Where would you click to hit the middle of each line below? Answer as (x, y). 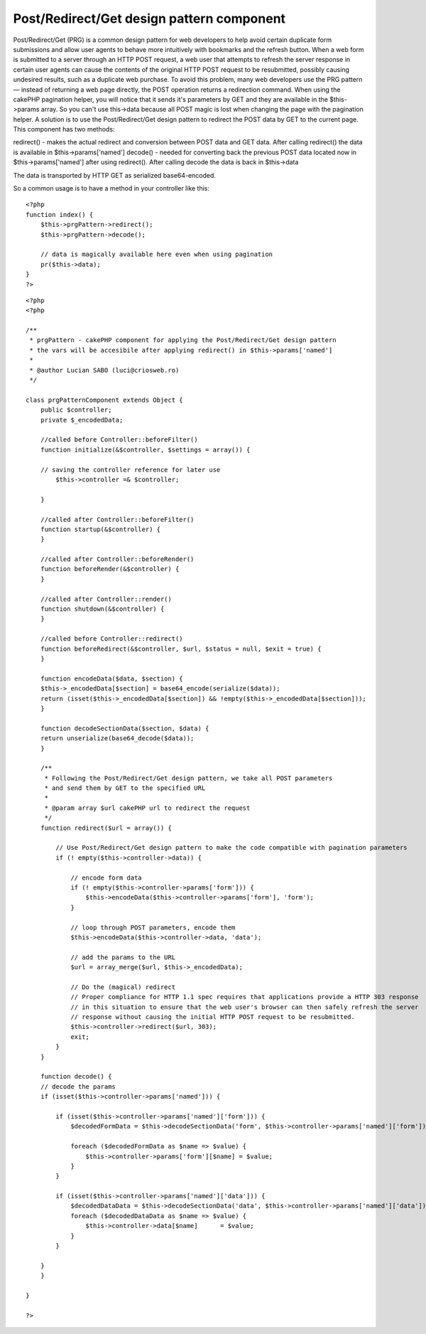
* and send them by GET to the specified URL (125, 788)
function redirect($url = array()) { (106, 828)
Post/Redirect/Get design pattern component (149, 18)
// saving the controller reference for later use (130, 470)
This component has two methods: (64, 129)
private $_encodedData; (82, 420)
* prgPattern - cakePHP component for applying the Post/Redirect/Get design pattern (183, 340)
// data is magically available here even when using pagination (157, 255)
